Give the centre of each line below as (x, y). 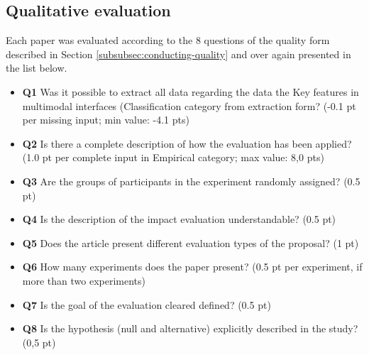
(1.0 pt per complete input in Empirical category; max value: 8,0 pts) (173, 157)
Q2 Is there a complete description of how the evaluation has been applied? (187, 143)
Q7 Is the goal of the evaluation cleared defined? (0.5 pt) (147, 304)
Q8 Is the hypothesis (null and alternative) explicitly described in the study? (190, 328)
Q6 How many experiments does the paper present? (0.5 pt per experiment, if (192, 267)
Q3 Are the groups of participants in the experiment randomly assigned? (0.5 (191, 181)
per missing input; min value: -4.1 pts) (106, 120)
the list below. (37, 68)
